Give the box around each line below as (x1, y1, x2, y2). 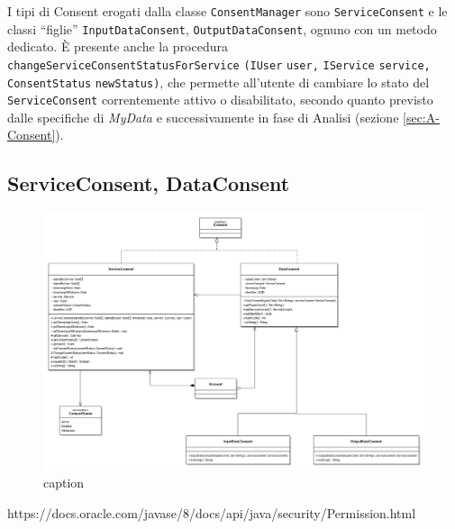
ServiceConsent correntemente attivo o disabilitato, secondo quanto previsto (7, 90, 433, 109)
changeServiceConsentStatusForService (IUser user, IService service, (7, 59, 431, 72)
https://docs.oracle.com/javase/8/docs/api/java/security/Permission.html (7, 503, 416, 522)
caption (43, 473, 85, 492)
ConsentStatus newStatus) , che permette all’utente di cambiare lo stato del (7, 72, 430, 91)
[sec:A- (403, 107, 440, 126)
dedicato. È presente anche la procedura (7, 37, 228, 56)
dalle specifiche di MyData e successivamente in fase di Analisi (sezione (7, 107, 399, 126)
